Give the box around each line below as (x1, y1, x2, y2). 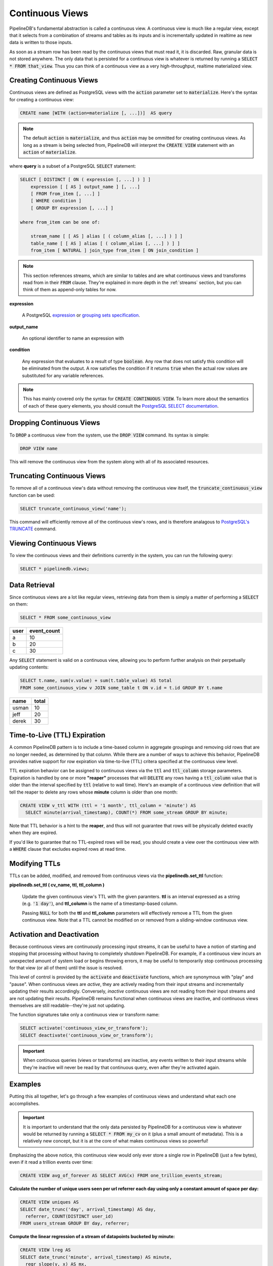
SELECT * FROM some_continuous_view (20, 614, 111, 620)
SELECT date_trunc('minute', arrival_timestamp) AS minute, (20, 1254, 172, 1260)
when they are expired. (9, 829, 58, 836)
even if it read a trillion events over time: (9, 1159, 93, 1165)
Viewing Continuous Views (9, 539, 97, 548)
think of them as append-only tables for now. (23, 287, 117, 293)
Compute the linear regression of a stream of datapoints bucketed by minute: (9, 1234, 175, 1240)
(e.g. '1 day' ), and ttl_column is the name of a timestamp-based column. (22, 900, 178, 906)
